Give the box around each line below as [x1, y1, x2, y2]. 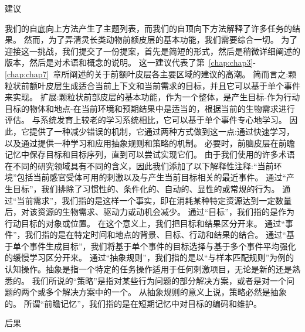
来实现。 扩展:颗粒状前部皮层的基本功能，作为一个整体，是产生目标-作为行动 [5, 91, 300, 103]
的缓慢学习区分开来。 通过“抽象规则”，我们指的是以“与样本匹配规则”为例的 [5, 251, 294, 263]
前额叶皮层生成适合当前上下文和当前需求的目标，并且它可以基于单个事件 [21, 79, 300, 91]
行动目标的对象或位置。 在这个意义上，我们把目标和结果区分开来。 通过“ [5, 217, 285, 229]
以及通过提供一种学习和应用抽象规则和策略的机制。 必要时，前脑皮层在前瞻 [5, 136, 295, 149]
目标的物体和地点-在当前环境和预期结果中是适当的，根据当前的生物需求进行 [5, 102, 295, 114]
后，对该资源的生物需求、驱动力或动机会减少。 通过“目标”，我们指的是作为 [5, 206, 294, 218]
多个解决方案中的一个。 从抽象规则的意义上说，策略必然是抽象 [45, 286, 287, 298]
